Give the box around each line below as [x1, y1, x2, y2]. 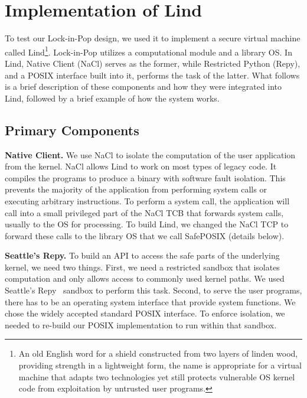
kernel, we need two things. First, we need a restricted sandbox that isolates [5, 260, 280, 273]
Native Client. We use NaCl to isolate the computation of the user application [5, 148, 296, 161]
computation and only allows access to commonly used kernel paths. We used [5, 272, 285, 285]
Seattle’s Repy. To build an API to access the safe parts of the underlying [5, 249, 280, 262]
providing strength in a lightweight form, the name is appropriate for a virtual [18, 359, 302, 371]
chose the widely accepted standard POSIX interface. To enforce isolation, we [5, 307, 285, 319]
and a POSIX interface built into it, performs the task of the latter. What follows [5, 68, 300, 81]
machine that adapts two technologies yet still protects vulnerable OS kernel [18, 370, 295, 383]
